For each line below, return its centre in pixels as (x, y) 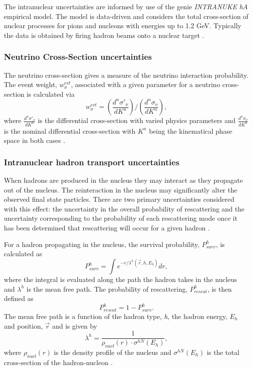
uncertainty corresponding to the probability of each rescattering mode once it (121, 218)
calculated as (23, 254)
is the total (223, 352)
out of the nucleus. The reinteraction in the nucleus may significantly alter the (121, 189)
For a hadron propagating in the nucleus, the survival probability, (102, 244)
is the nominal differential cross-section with (70, 131)
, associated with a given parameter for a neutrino (145, 84)
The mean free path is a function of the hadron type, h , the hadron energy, (116, 316)
